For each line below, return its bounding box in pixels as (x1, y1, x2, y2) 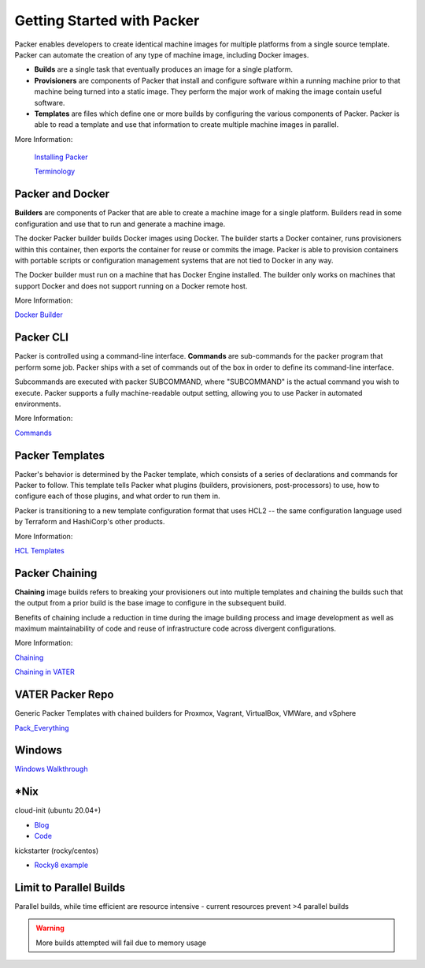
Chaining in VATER (14, 667, 75, 677)
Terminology (34, 166, 76, 177)
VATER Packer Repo (14, 688, 114, 702)
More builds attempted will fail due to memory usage (35, 938, 207, 948)
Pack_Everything (14, 723, 70, 732)
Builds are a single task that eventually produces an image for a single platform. (34, 65, 294, 74)
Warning (35, 923, 65, 933)
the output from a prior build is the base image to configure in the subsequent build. (14, 598, 286, 608)
